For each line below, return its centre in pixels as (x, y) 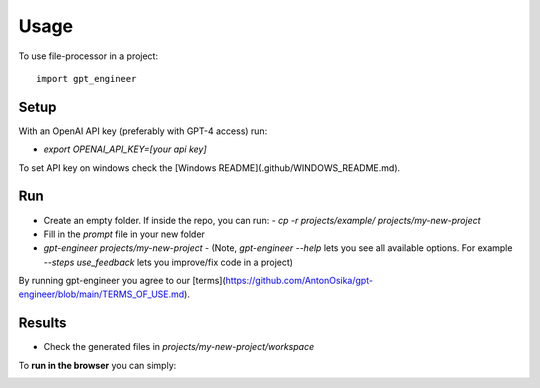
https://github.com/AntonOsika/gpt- (299, 281)
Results (42, 323)
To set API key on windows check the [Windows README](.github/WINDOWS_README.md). (209, 167)
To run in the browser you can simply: (97, 365)
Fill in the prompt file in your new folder (124, 234)
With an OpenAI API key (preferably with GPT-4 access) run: (143, 131)
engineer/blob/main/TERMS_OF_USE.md (101, 294)
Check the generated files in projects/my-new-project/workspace (179, 347)
